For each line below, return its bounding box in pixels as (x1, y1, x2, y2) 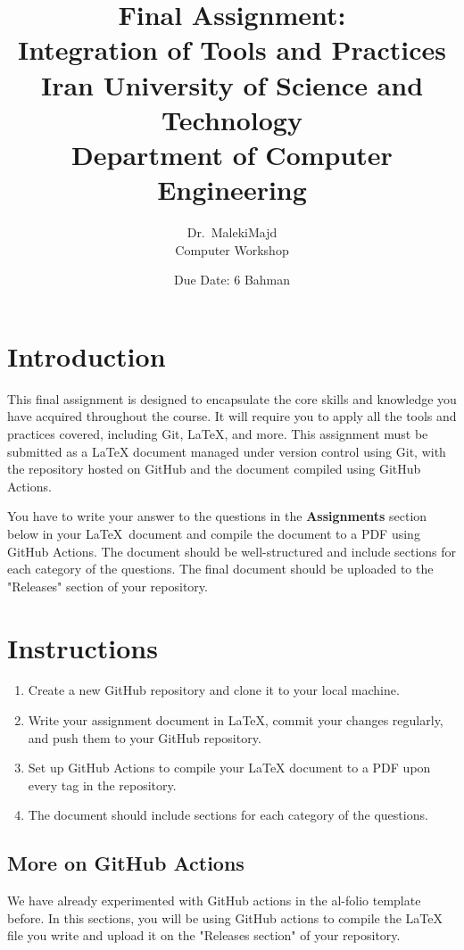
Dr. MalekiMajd (186, 223, 278, 242)
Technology (162, 101, 302, 137)
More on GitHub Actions (7, 849, 244, 877)
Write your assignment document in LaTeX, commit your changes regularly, (28, 711, 443, 730)
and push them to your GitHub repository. (28, 728, 261, 747)
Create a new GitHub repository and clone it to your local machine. (28, 681, 400, 699)
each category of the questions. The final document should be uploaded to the (7, 559, 434, 578)
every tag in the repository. (28, 775, 177, 794)
